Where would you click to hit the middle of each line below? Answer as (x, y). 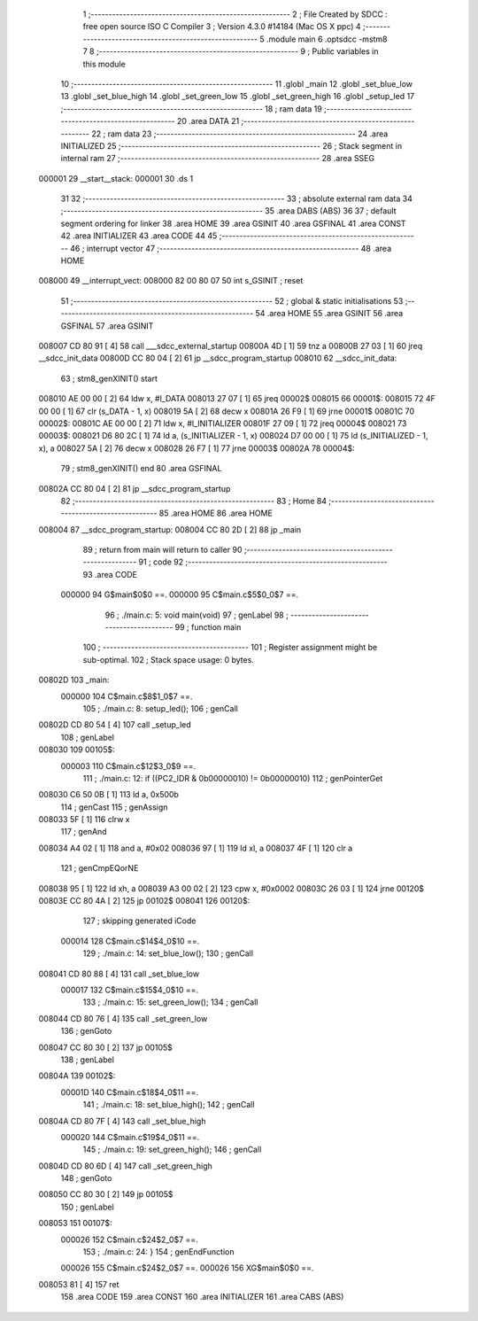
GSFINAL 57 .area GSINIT (107, 326)
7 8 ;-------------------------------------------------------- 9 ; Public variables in (231, 51)
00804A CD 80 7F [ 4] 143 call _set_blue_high (122, 1121)
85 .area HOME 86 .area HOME (216, 513)
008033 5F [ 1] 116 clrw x (84, 820)
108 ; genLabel (88, 737)
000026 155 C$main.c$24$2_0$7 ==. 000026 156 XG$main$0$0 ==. (187, 1268)
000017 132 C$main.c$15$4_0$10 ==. (130, 990)
